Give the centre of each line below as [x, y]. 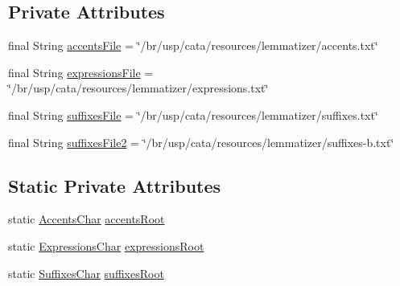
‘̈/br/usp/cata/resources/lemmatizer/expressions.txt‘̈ [138, 88]
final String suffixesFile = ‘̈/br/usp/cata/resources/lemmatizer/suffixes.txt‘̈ [193, 114]
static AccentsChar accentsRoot [87, 219]
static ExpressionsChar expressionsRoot [106, 245]
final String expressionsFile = [81, 72]
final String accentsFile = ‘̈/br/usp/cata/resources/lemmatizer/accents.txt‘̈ [193, 45]
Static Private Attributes [115, 185]
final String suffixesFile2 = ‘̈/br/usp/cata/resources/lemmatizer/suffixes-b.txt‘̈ [201, 142]
